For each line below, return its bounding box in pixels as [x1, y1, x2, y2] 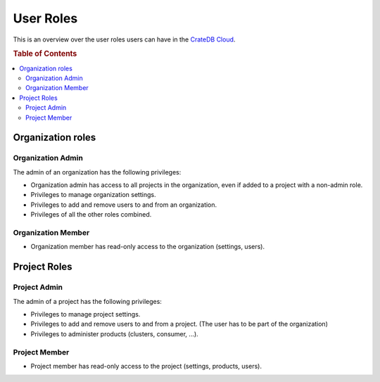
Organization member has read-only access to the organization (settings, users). [30, 243, 265, 251]
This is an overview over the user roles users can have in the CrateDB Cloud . [13, 35, 236, 44]
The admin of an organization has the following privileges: [13, 167, 182, 176]
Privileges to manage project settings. [30, 310, 141, 318]
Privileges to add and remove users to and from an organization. [30, 200, 217, 209]
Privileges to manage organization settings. [30, 191, 156, 199]
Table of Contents [13, 49, 77, 59]
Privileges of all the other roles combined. [30, 210, 152, 219]
